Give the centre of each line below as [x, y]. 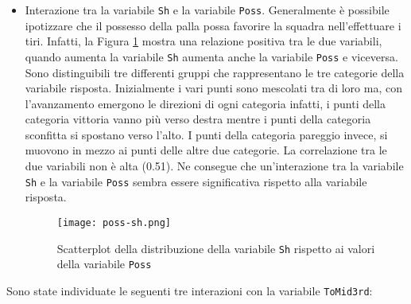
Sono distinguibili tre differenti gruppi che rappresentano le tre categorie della [215, 72]
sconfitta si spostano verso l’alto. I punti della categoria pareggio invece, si [206, 134]
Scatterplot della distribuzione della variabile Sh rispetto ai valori [216, 248]
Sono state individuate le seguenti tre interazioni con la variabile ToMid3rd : [190, 290]
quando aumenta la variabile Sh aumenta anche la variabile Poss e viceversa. [211, 56]
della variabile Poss [104, 264]
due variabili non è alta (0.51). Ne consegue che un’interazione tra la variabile [214, 166]
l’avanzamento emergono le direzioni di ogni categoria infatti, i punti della [205, 103]
